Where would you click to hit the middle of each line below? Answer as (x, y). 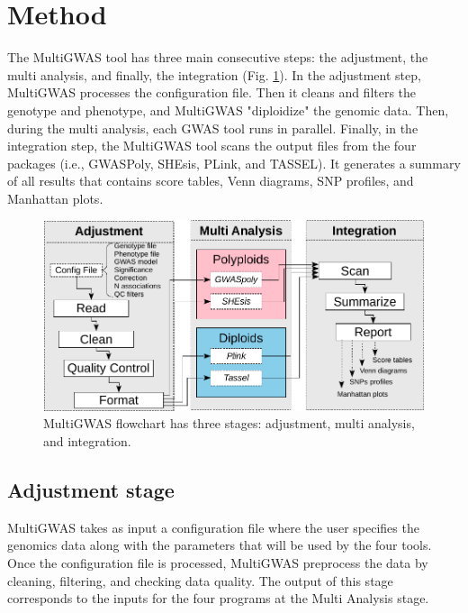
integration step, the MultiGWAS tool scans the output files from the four (212, 146)
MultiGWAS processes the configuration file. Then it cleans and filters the (212, 92)
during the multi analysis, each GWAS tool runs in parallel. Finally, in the (213, 128)
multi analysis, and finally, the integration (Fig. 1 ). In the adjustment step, (214, 74)
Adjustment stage (91, 489)
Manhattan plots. (55, 198)
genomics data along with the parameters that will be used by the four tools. (220, 545)
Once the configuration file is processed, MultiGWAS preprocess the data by (218, 562)
